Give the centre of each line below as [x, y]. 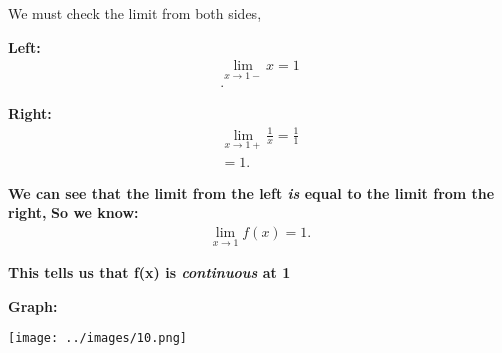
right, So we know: [73, 212]
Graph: [33, 305]
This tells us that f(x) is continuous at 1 [149, 272]
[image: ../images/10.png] [97, 338]
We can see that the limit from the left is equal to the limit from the [251, 192]
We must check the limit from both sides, [135, 13]
